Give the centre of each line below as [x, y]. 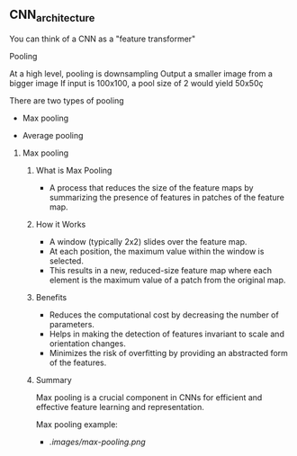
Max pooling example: [77, 425]
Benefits [51, 297]
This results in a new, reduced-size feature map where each [161, 270]
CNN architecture [52, 16]
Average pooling [53, 135]
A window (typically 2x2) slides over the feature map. [148, 241]
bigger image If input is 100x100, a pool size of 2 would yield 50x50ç [136, 83]
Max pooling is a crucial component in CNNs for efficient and [149, 398]
